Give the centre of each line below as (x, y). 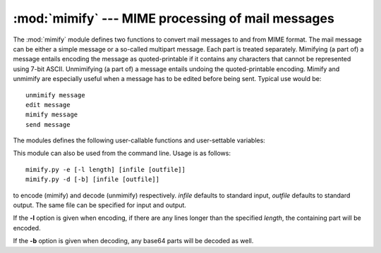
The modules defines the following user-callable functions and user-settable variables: (139, 140)
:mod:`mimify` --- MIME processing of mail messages (174, 18)
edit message (48, 105)
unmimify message (55, 95)
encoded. (27, 228)
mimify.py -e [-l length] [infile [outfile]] (106, 169)
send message (48, 124)
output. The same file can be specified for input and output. (100, 205)
